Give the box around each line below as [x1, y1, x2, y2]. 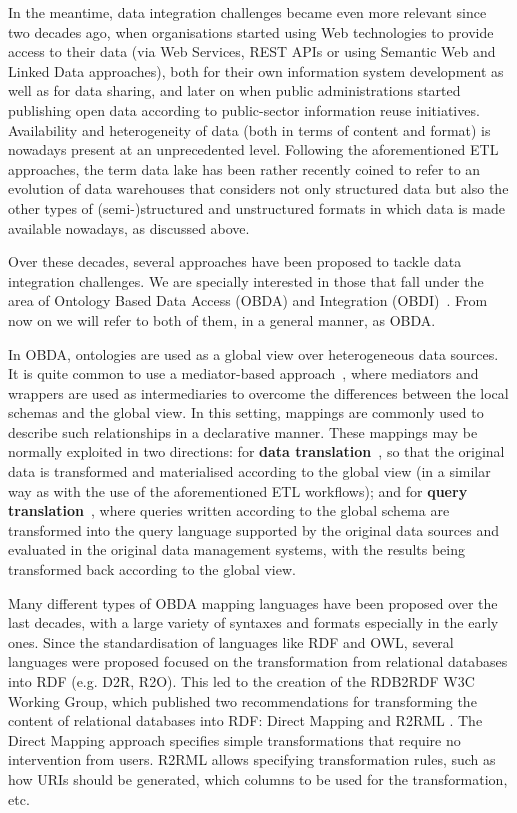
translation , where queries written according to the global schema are [8, 500, 450, 521]
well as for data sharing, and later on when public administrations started [8, 80, 461, 101]
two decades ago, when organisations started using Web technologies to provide [8, 21, 494, 42]
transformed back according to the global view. [8, 559, 296, 580]
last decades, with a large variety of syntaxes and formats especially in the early [8, 612, 499, 633]
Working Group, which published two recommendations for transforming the [8, 690, 477, 711]
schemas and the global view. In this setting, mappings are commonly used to [8, 402, 484, 423]
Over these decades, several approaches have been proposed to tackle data [8, 251, 462, 272]
